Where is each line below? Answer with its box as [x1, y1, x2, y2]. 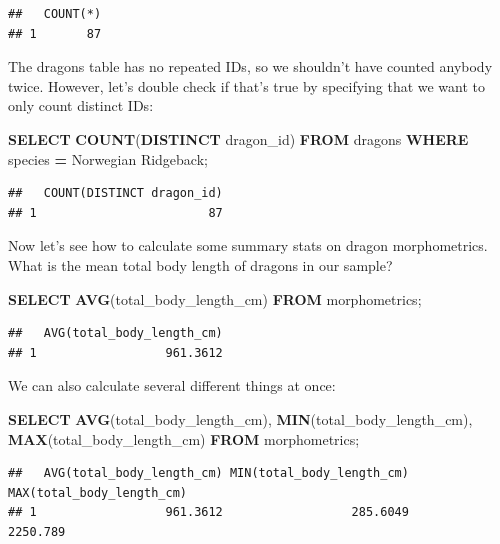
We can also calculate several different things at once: [8, 375, 336, 396]
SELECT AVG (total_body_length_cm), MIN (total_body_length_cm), [8, 408, 473, 429]
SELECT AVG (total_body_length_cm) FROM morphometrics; [8, 288, 422, 309]
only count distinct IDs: [8, 95, 154, 116]
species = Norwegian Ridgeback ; [8, 148, 208, 169]
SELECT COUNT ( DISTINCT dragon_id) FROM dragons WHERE [8, 128, 469, 149]
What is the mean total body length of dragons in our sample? [8, 254, 393, 275]
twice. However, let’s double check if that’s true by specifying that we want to [8, 75, 486, 96]
